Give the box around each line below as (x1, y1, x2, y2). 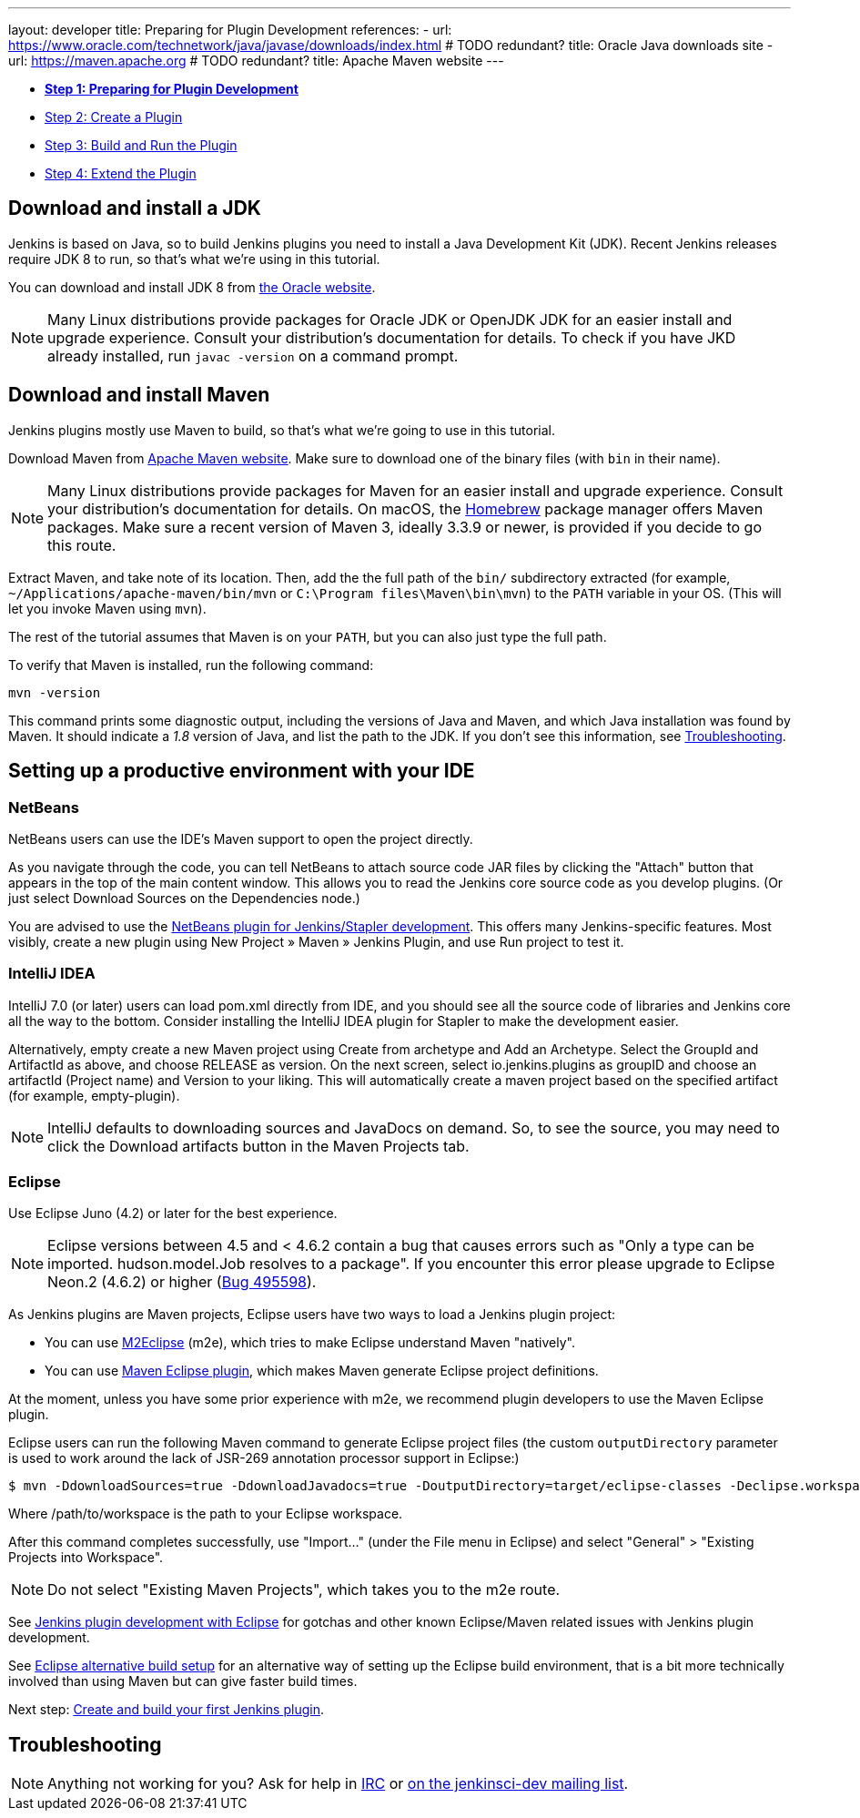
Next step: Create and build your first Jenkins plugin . (8, 1701, 324, 1718)
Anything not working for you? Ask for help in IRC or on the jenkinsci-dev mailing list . (47, 1774, 629, 1793)
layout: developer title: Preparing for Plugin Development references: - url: (8, 22, 452, 37)
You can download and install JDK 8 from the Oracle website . (8, 279, 376, 295)
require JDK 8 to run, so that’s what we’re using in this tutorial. (8, 250, 380, 267)
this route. (47, 535, 116, 554)
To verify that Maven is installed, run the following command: (8, 656, 374, 673)
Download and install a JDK (8, 197, 261, 220)
